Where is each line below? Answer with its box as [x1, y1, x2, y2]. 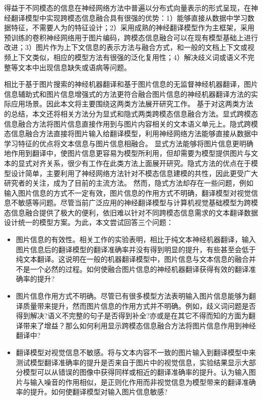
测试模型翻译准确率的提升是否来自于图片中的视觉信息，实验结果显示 [16, 357, 242, 367]
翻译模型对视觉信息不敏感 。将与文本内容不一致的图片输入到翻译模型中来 [16, 347, 256, 357]
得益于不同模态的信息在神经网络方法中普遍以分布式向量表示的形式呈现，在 [4, 3, 251, 13]
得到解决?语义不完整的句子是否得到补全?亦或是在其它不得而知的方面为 [16, 310, 249, 321]
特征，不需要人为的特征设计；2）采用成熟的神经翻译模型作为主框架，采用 [11, 22, 254, 33]
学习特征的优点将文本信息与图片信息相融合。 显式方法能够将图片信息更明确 [4, 138, 253, 148]
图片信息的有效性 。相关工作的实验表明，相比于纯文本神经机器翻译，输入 [16, 234, 256, 245]
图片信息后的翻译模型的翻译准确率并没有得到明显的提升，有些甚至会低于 [16, 244, 256, 254]
